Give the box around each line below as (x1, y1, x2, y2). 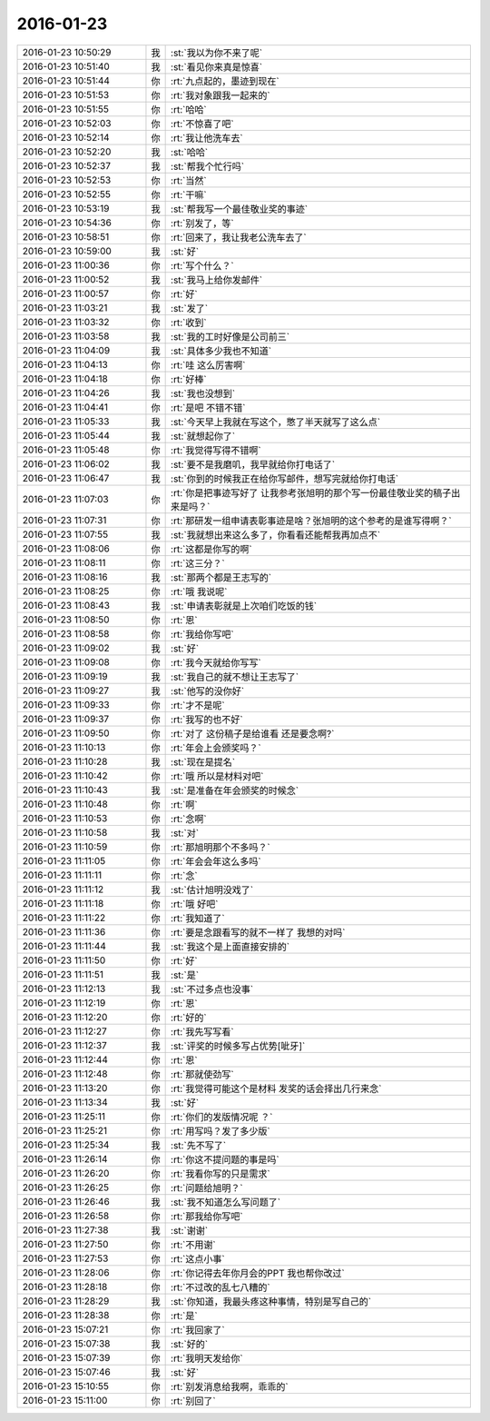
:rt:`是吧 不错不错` (171, 401, 246, 413)
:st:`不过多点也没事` (171, 982, 254, 995)
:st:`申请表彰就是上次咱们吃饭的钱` (171, 600, 318, 612)
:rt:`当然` (171, 174, 208, 186)
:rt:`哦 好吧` (171, 898, 219, 910)
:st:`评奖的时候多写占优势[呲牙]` (171, 1039, 306, 1052)
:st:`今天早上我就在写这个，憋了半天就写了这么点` (171, 415, 381, 428)
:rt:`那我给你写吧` (171, 1209, 244, 1222)
